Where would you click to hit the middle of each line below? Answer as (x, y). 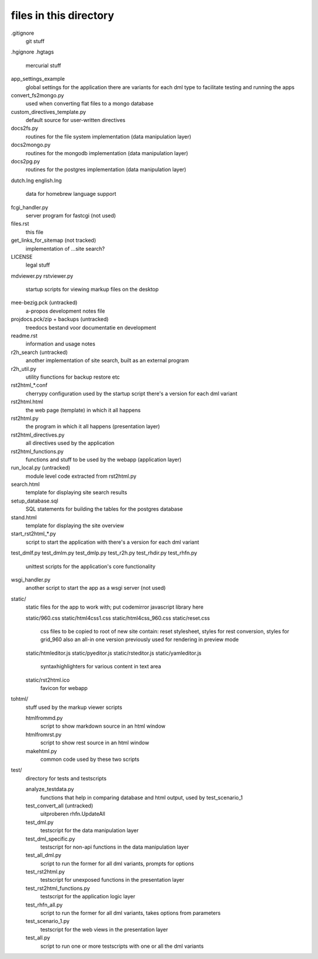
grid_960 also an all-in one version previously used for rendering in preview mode (140, 639)
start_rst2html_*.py (33, 534)
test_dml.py (40, 822)
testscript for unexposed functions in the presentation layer (112, 880)
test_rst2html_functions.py (58, 888)
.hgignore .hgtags (32, 52)
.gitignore (23, 33)
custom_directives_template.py (49, 111)
